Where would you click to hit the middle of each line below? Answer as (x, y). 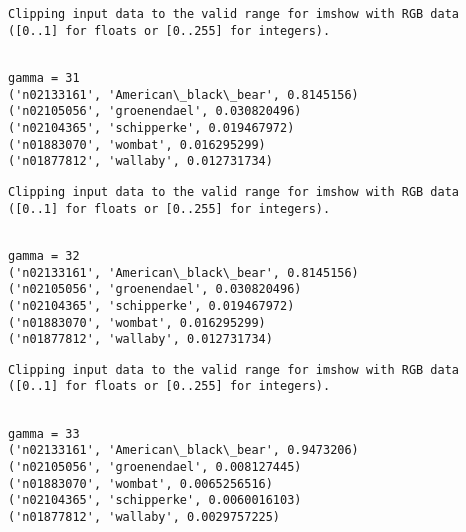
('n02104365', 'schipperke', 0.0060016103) (155, 500)
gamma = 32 (44, 255)
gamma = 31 (44, 77)
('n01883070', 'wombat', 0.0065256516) (140, 483)
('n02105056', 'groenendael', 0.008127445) (155, 467)
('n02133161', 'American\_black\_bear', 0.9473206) (183, 450)
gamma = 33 (44, 433)
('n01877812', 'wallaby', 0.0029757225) (144, 517)
